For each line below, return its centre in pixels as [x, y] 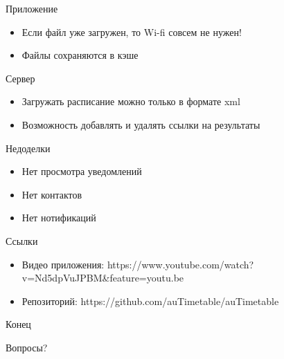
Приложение [32, 8]
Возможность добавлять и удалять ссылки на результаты [141, 124]
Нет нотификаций [59, 218]
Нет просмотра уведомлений [82, 171]
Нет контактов [52, 194]
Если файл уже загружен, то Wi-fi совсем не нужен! [132, 31]
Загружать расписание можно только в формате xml [131, 101]
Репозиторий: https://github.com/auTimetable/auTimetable [150, 301]
